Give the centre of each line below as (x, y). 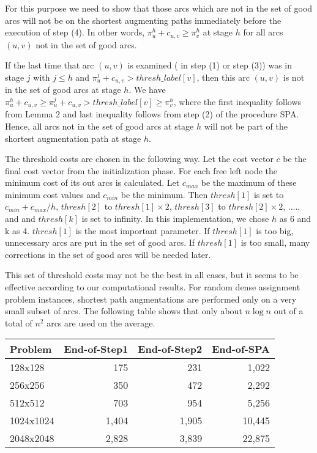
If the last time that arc (50, 65)
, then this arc (223, 77)
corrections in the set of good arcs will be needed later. (108, 254)
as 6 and (295, 219)
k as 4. (17, 230)
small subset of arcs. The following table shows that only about (124, 311)
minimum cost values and (53, 194)
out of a (289, 311)
